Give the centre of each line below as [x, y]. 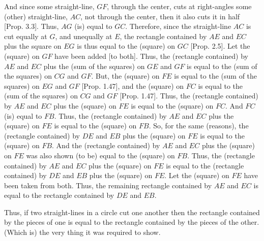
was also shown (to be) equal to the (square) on [100, 155]
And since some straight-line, [49, 6]
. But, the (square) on [125, 76]
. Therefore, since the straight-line [178, 26]
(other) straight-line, [36, 16]
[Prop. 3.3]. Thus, [32, 26]
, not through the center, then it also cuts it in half [160, 16]
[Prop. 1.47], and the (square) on [133, 85]
